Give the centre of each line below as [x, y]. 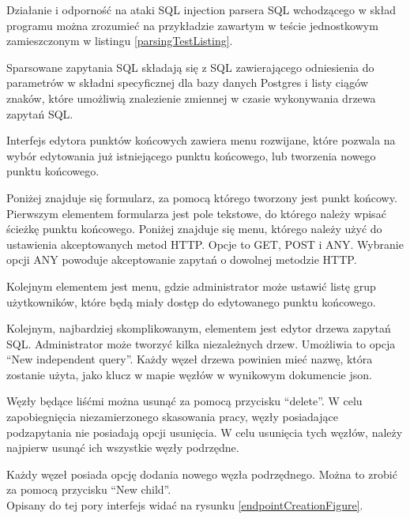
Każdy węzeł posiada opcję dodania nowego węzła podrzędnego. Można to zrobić [202, 474]
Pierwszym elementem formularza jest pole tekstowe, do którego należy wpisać [196, 213]
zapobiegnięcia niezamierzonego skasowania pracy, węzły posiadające [172, 417]
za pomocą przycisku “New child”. [89, 489]
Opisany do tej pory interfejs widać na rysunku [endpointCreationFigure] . [185, 505]
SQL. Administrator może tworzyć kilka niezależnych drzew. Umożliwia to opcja [201, 343]
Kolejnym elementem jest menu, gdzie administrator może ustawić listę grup [191, 286]
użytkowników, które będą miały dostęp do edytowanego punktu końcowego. [191, 301]
